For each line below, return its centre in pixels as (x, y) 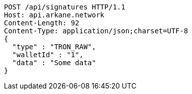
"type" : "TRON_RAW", (54, 47)
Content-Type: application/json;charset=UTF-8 (96, 31)
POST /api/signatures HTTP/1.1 (65, 7)
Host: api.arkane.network (54, 15)
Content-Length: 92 (42, 23)
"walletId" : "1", (48, 55)
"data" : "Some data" (54, 63)
